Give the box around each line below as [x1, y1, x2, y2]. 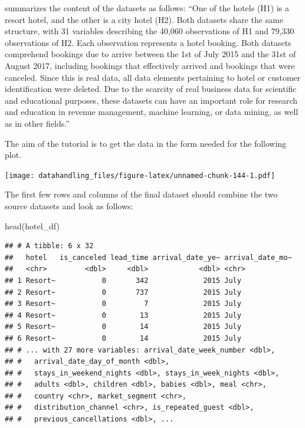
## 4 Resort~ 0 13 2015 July [5, 311, 241, 320]
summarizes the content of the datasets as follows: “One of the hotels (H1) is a [5, 2, 290, 14]
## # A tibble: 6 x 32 [5, 242, 94, 251]
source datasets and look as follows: [5, 199, 133, 212]
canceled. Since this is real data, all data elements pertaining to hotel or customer [5, 71, 301, 83]
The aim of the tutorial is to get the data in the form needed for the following [5, 137, 287, 149]
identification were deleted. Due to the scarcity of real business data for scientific [5, 83, 297, 95]
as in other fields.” [5, 117, 70, 129]
